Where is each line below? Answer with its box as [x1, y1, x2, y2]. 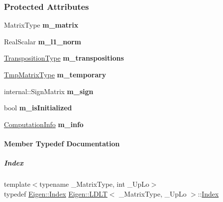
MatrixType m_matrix [4, 20, 78, 30]
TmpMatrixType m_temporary [4, 69, 106, 79]
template [4, 179, 31, 189]
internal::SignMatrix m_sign [4, 86, 94, 96]
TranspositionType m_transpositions [4, 53, 124, 63]
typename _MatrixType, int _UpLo [39, 179, 150, 189]
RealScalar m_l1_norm [4, 36, 81, 46]
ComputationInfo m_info [4, 119, 84, 129]
